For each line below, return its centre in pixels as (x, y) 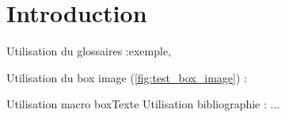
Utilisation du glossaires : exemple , (89, 51)
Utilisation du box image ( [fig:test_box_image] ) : (127, 77)
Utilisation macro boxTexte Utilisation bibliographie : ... (143, 104)
